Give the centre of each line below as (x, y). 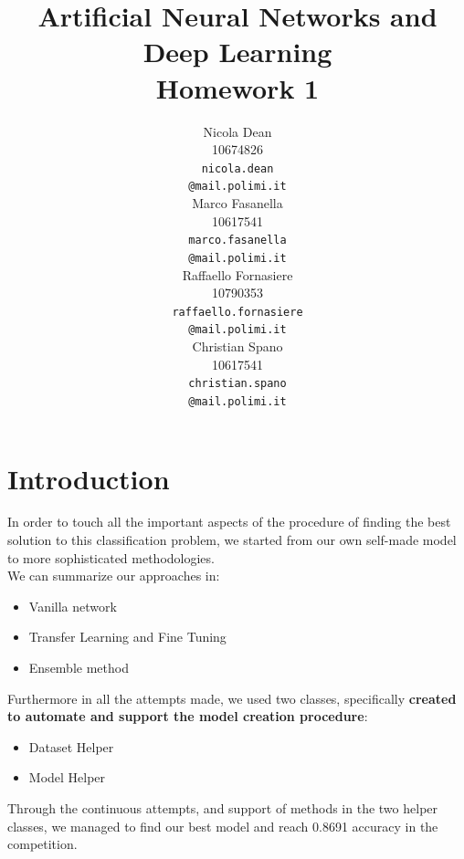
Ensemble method (79, 667)
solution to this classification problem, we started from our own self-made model (232, 540)
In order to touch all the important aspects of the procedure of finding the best (229, 522)
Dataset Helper (71, 746)
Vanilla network (73, 606)
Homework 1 (237, 87)
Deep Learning (237, 52)
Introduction (89, 478)
